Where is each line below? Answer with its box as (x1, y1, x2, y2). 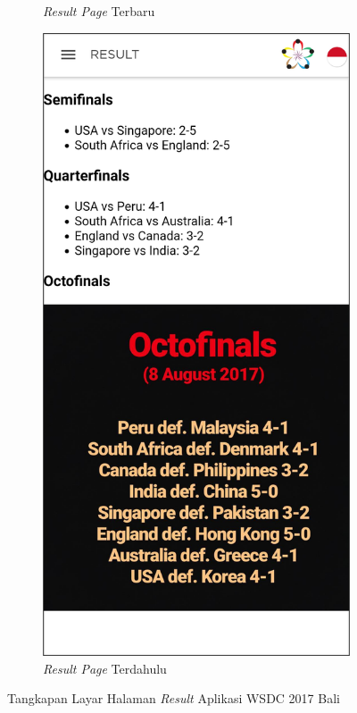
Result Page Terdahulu (43, 658, 167, 677)
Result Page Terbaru (43, 2, 155, 20)
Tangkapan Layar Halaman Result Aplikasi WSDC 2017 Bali (7, 689, 340, 708)
